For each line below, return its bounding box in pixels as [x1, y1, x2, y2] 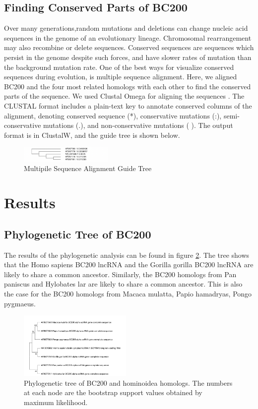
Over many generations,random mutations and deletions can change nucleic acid [4, 23, 248, 33]
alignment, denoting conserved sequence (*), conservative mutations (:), [4, 110, 222, 120]
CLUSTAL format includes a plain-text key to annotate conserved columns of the [4, 100, 252, 111]
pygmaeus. [4, 298, 36, 308]
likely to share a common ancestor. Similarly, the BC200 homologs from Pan [4, 269, 237, 279]
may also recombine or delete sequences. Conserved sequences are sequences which [4, 42, 254, 53]
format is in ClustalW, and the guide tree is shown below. [4, 129, 180, 140]
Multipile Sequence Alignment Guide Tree [24, 163, 152, 174]
